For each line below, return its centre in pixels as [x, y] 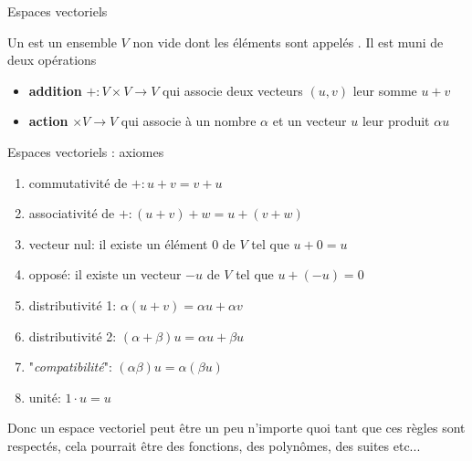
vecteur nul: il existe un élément [118, 243]
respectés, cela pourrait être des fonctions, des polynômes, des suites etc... [214, 445]
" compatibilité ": [70, 367]
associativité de [72, 213]
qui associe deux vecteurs [232, 90]
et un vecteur [309, 121]
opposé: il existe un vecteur [105, 274]
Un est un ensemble [62, 42]
